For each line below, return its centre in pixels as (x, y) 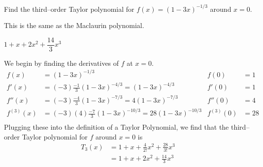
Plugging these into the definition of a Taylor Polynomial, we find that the (116, 126)
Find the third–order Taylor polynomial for (69, 9)
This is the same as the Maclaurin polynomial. (74, 25)
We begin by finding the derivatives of (62, 63)
